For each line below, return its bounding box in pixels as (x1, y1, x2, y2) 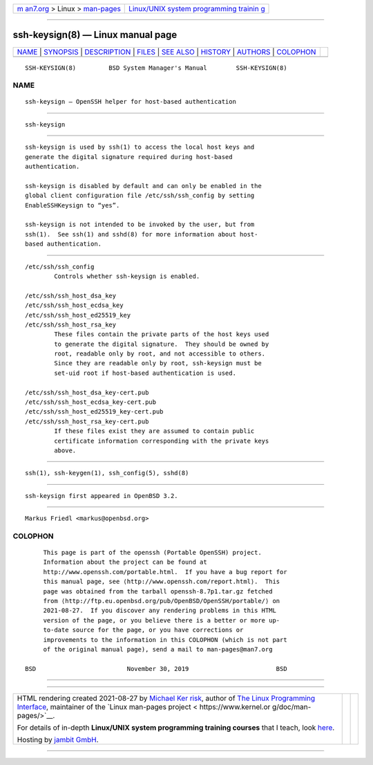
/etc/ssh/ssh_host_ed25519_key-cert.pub (25, 408, 164, 416)
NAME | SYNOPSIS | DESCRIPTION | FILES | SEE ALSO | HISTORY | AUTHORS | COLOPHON (17, 47, 316, 57)
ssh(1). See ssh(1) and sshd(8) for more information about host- (25, 230, 258, 238)
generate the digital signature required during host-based (25, 153, 233, 160)
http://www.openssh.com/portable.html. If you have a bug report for (43, 568, 287, 575)
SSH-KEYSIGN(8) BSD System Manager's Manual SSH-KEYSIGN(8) (25, 64, 287, 72)
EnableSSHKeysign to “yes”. (25, 201, 120, 209)
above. (54, 446, 77, 454)
